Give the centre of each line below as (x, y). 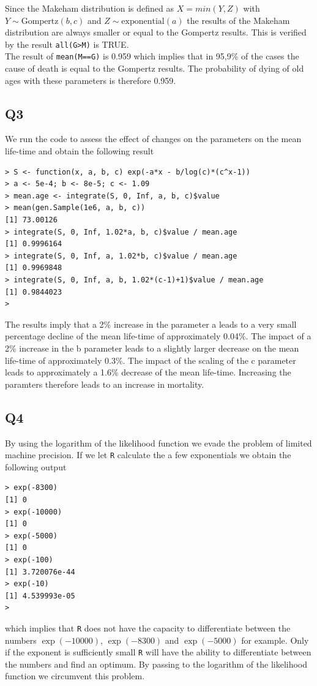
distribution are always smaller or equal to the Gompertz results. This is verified (156, 32)
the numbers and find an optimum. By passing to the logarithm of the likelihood (156, 664)
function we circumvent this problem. (75, 676)
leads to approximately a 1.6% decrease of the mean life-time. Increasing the (148, 372)
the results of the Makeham (238, 20)
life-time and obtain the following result (80, 151)
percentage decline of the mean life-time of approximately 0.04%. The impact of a (158, 336)
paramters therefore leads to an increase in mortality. (105, 384)
